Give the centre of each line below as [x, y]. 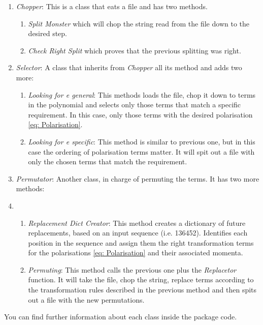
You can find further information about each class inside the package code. [121, 317]
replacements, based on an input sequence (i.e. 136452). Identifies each [138, 233]
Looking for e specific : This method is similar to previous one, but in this [142, 141]
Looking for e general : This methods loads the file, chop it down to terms [142, 94]
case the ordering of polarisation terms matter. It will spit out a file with [141, 151]
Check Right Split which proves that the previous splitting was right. [135, 50]
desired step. [48, 33]
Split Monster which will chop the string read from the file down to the [139, 23]
